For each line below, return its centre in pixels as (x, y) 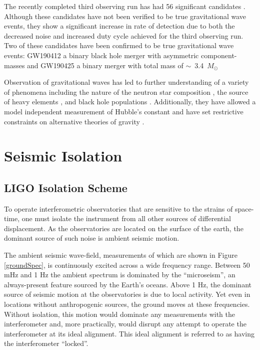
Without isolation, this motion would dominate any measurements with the (119, 314)
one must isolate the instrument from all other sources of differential (126, 218)
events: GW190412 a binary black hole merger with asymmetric (101, 55)
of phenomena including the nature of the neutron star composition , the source (126, 92)
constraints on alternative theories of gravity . (74, 121)
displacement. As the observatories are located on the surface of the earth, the (124, 228)
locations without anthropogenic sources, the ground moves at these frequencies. (127, 304)
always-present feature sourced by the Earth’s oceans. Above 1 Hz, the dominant (128, 284)
